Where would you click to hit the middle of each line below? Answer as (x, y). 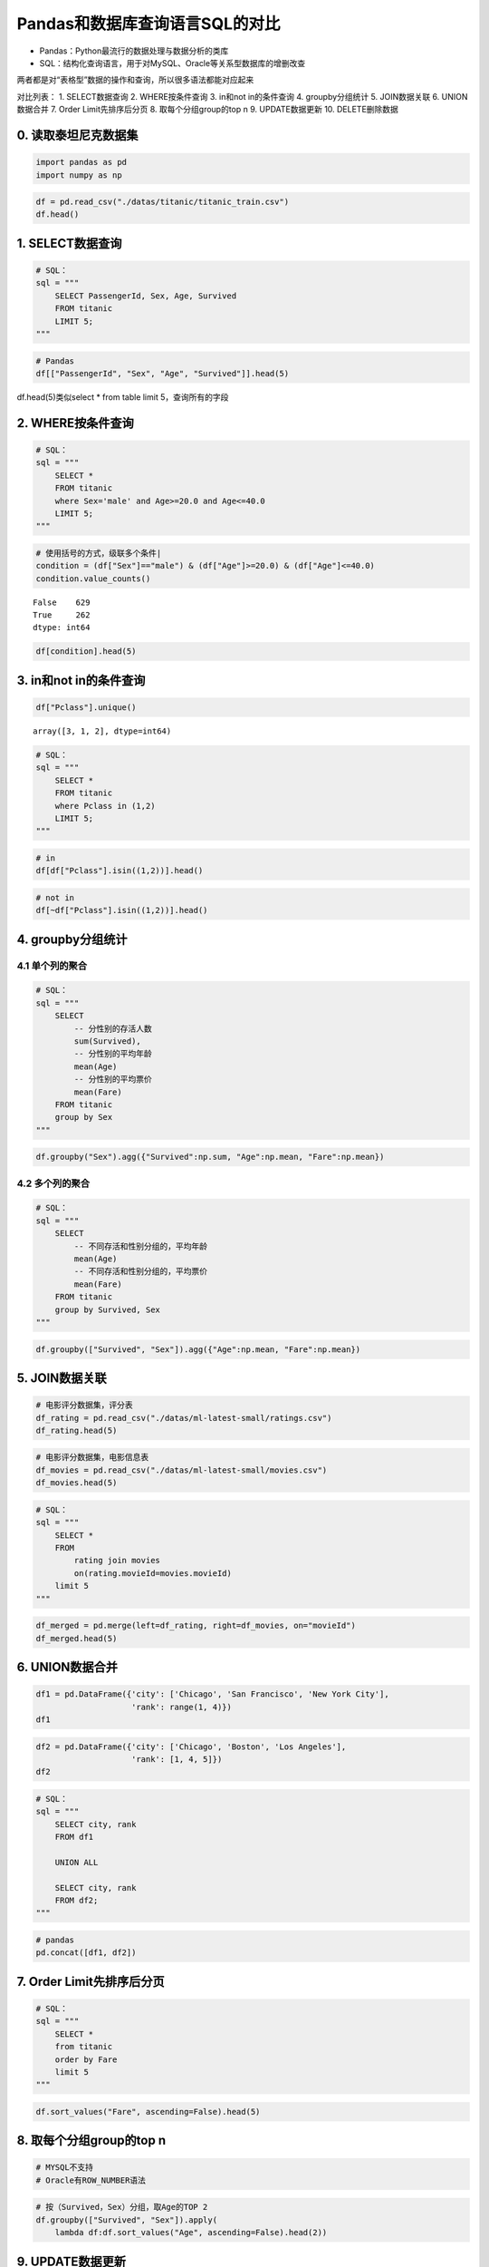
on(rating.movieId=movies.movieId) (153, 1573)
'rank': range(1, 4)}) (182, 1707)
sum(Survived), (108, 1041)
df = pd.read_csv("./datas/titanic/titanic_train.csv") (163, 202)
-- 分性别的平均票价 (113, 1080)
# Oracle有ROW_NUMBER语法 (91, 2180)
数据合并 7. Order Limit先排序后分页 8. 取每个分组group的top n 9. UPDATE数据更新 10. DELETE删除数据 (207, 110)
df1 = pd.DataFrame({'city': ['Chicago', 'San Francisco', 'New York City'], (212, 1694)
